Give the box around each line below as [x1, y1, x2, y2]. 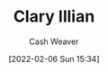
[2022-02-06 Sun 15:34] [8, 53, 100, 64]
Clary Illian [13, 6, 95, 27]
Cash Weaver [29, 36, 79, 47]
